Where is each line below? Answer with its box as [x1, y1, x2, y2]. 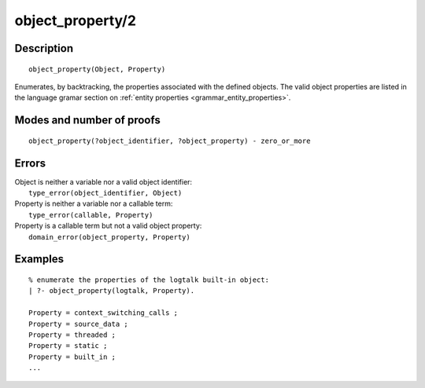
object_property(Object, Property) [28, 64, 166, 74]
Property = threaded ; [28, 330, 116, 339]
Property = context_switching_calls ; [28, 309, 179, 317]
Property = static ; [28, 342, 108, 350]
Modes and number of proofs [14, 114, 161, 127]
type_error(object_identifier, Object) [28, 189, 183, 198]
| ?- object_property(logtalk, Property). [28, 287, 195, 295]
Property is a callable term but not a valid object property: [14, 221, 202, 231]
